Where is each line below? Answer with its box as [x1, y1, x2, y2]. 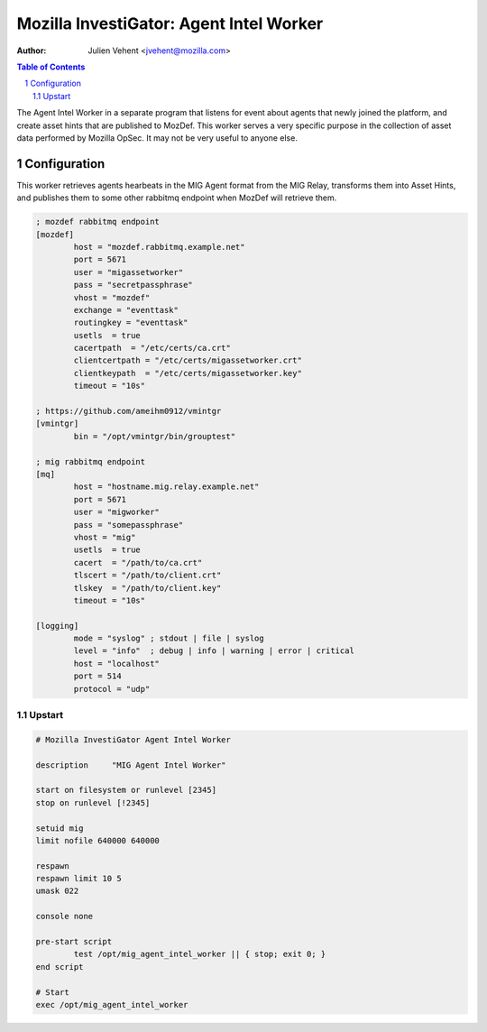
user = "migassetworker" [73, 267, 184, 277]
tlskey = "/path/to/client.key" [73, 583, 222, 593]
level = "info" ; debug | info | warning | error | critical [73, 646, 355, 656]
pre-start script [35, 936, 113, 947]
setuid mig [35, 823, 84, 834]
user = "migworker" [73, 507, 160, 518]
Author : [16, 45, 47, 56]
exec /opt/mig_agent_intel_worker [35, 1000, 188, 1009]
